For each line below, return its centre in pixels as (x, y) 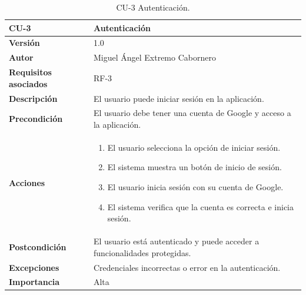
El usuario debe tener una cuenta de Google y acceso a (192, 113)
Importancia (34, 282)
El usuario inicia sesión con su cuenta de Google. (195, 187)
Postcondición (38, 246)
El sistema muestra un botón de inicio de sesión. (194, 167)
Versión (24, 43)
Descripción (33, 98)
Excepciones (34, 267)
